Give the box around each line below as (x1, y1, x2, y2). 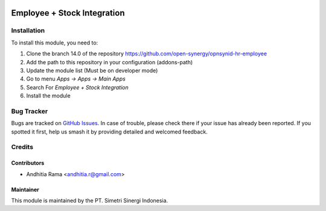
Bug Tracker (11, 107, 48, 115)
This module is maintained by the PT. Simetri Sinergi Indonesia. (11, 197, 168, 204)
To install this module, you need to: (11, 39, 98, 46)
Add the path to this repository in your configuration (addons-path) (26, 58, 193, 66)
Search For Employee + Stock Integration (26, 84, 129, 91)
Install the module (26, 92, 71, 99)
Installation (11, 26, 45, 35)
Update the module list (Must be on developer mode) (26, 67, 158, 74)
